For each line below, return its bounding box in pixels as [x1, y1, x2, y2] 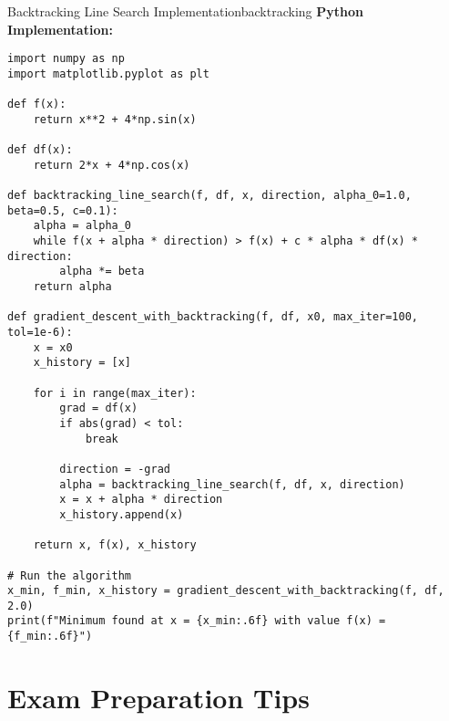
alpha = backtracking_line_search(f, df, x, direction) [59, 477, 405, 491]
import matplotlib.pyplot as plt [7, 67, 209, 80]
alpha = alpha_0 [33, 219, 132, 233]
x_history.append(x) [59, 507, 184, 521]
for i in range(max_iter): [33, 386, 197, 400]
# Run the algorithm [7, 569, 132, 582]
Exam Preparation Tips [7, 678, 310, 716]
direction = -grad [59, 462, 170, 475]
